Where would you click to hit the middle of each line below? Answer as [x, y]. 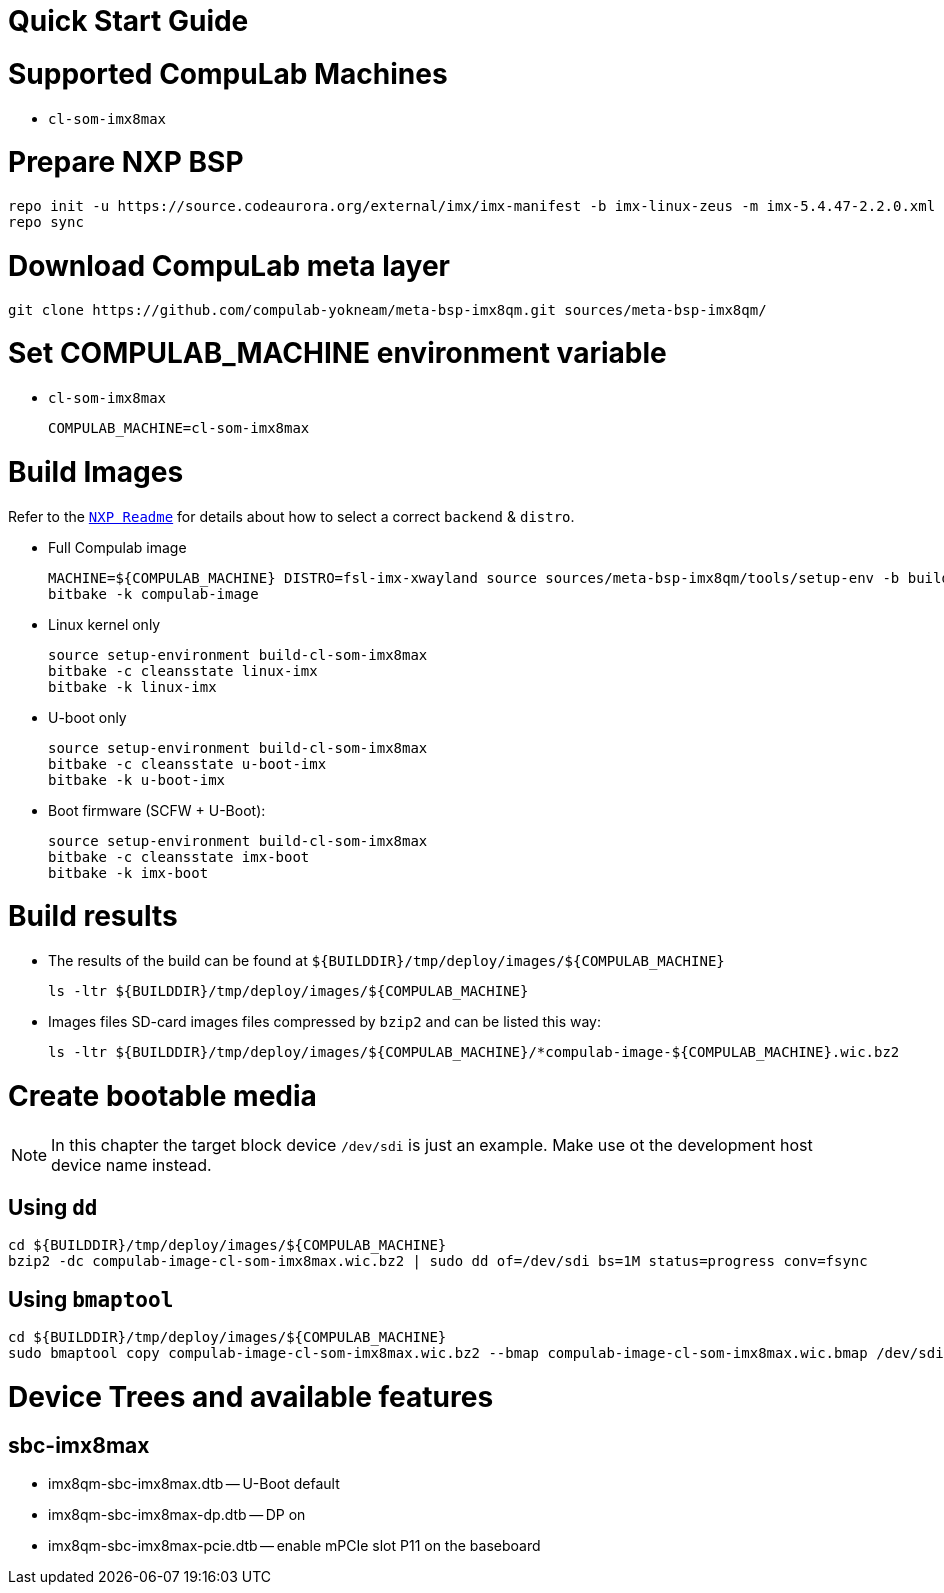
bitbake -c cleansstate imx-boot [179, 856]
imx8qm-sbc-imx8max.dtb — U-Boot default [194, 1484]
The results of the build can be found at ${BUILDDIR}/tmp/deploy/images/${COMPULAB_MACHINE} [386, 960]
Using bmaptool [91, 1299]
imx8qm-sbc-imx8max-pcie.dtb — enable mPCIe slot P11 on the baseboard [294, 1546]
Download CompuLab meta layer [229, 265]
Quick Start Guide [128, 21]
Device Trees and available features [251, 1396]
